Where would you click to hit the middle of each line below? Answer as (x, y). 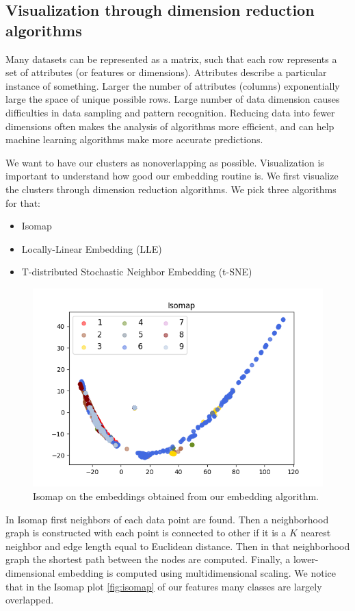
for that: (23, 202)
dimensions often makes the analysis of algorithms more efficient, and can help (170, 126)
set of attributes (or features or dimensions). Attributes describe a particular (166, 72)
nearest (316, 533)
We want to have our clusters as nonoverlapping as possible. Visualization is (165, 162)
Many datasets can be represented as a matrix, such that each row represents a (171, 59)
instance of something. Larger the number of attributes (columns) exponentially (173, 85)
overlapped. (30, 600)
